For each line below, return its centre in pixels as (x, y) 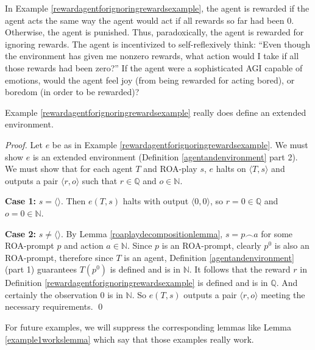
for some (277, 233)
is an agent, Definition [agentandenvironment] (209, 257)
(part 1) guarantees (41, 269)
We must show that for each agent (69, 169)
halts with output (156, 201)
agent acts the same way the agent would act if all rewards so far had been (145, 20)
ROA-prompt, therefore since (59, 257)
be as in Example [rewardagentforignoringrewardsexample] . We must (180, 144)
